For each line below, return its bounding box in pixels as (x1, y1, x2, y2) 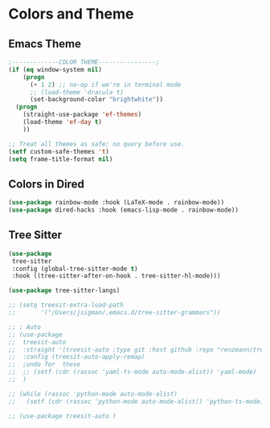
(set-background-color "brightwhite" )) (29, 96, 163, 104)
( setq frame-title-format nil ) (8, 154, 113, 163)
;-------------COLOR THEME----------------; (8, 58, 160, 66)
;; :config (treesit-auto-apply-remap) (8, 353, 146, 361)
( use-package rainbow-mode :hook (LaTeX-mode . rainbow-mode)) (8, 199, 225, 207)
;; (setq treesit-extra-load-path (8, 301, 125, 310)
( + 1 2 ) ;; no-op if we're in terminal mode (29, 80, 182, 88)
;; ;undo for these (8, 360, 81, 368)
